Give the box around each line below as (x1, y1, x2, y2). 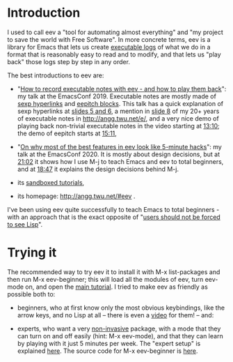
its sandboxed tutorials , (17, 178, 85, 186)
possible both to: (7, 289, 56, 298)
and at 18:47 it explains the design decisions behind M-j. (17, 165, 179, 173)
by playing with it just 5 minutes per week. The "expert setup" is (17, 339, 201, 347)
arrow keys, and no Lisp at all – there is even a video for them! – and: (17, 310, 214, 319)
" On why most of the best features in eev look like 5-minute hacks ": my (17, 142, 223, 151)
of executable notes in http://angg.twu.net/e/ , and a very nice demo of (17, 114, 219, 123)
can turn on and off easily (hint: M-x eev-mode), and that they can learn (17, 331, 224, 340)
